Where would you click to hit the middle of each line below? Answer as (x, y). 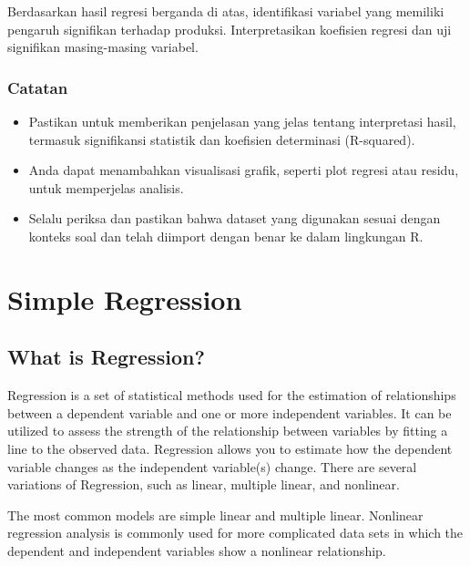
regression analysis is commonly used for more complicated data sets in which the (235, 533)
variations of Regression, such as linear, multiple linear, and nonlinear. (204, 484)
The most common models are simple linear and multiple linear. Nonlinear (215, 515)
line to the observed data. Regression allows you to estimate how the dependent (230, 448)
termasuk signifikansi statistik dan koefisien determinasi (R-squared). (222, 139)
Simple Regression (125, 298)
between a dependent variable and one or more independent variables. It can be (230, 412)
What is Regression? (106, 357)
